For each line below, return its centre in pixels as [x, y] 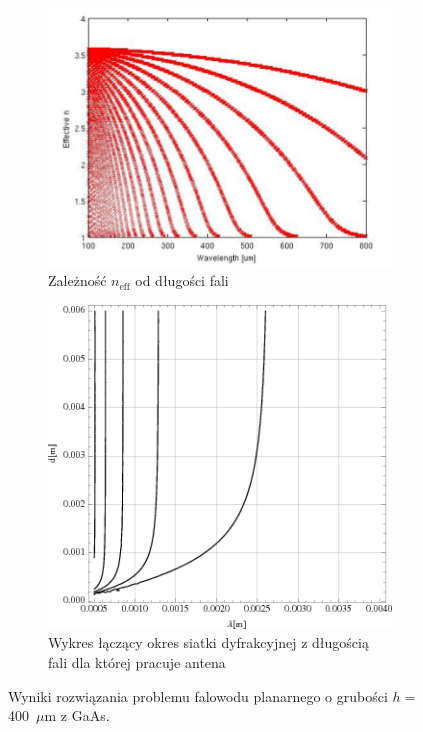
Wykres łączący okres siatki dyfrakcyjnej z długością [208, 642]
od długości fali [182, 280]
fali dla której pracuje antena [137, 662]
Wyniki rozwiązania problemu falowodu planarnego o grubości [198, 695]
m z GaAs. [77, 715]
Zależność [77, 280]
